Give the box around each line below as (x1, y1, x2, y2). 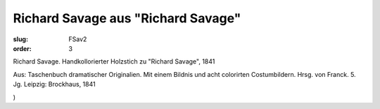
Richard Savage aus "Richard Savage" (13, 10, 241, 26)
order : (13, 44, 32, 52)
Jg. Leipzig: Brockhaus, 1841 (13, 80, 96, 89)
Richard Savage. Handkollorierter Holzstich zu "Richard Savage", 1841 (13, 57, 215, 66)
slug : (13, 35, 28, 43)
